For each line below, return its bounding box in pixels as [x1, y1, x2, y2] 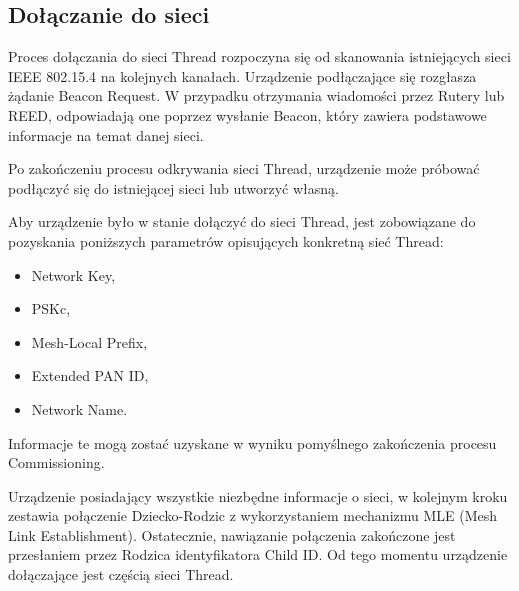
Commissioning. [8, 452, 105, 473]
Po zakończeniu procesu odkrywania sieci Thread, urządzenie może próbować [8, 158, 480, 179]
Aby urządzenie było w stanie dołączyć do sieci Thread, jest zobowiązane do [8, 211, 476, 232]
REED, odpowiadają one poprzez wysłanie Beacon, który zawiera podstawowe [8, 104, 487, 125]
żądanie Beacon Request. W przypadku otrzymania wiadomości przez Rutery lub [8, 85, 505, 106]
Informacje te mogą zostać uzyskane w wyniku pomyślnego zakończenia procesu [8, 432, 497, 453]
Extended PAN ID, [31, 365, 149, 386]
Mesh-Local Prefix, [31, 331, 148, 352]
